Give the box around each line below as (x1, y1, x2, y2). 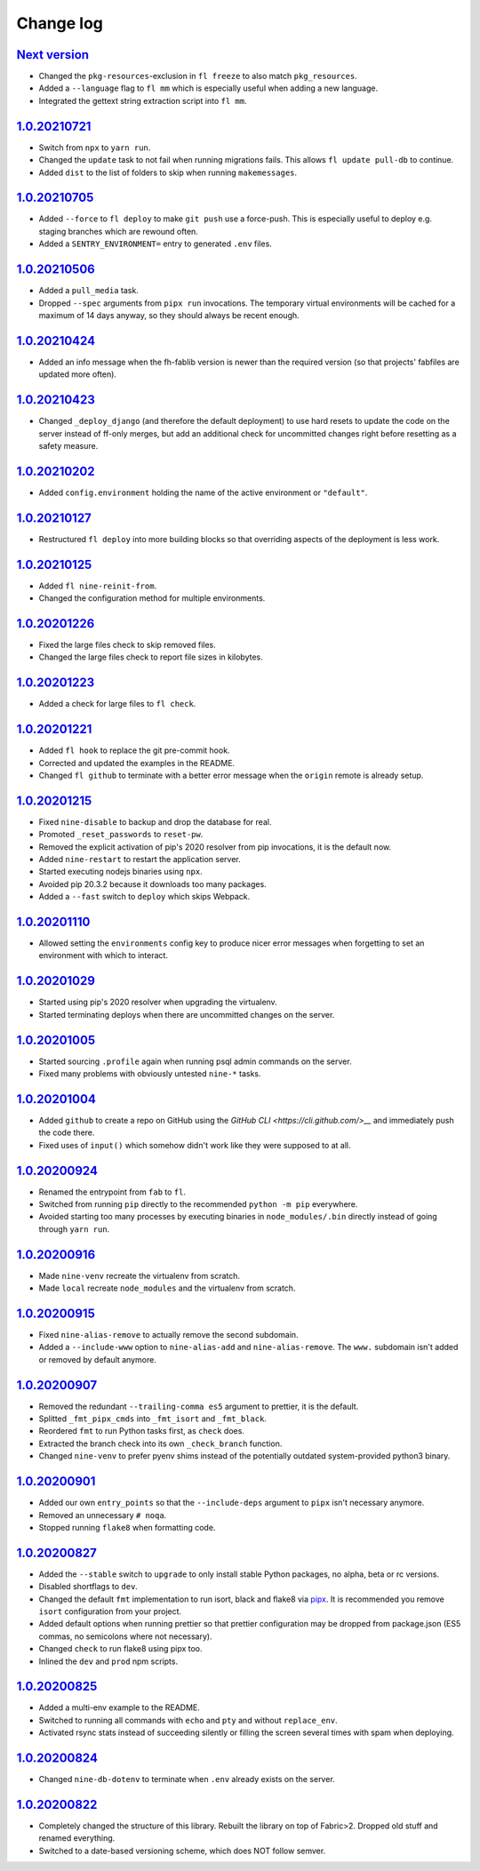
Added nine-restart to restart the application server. (38, 853, 242, 864)
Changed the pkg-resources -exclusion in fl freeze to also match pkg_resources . (38, 71, 357, 82)
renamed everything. (38, 1833, 116, 1843)
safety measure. (38, 440, 99, 451)
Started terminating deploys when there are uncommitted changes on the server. (38, 1009, 335, 1019)
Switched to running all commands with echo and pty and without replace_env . (38, 1715, 338, 1725)
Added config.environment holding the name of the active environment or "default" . (38, 487, 368, 498)
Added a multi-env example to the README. (38, 1702, 200, 1713)
